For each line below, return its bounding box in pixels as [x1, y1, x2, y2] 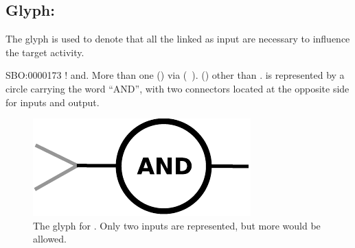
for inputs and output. [5, 95, 100, 109]
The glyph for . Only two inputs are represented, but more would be [33, 218, 321, 232]
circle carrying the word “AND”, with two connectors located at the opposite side [5, 81, 350, 95]
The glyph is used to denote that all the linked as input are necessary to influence [5, 32, 350, 46]
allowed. [33, 232, 67, 246]
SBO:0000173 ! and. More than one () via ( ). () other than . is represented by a [5, 68, 345, 82]
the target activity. [5, 45, 84, 59]
